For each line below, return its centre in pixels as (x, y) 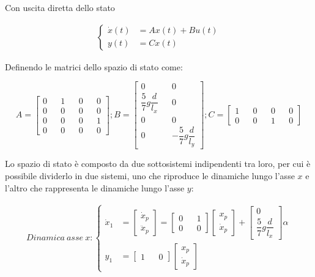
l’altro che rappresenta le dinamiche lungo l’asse (95, 187)
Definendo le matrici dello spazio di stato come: (94, 66)
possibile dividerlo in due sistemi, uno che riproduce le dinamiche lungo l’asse (150, 175)
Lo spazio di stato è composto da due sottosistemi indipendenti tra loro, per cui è (158, 164)
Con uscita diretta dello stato (60, 7)
